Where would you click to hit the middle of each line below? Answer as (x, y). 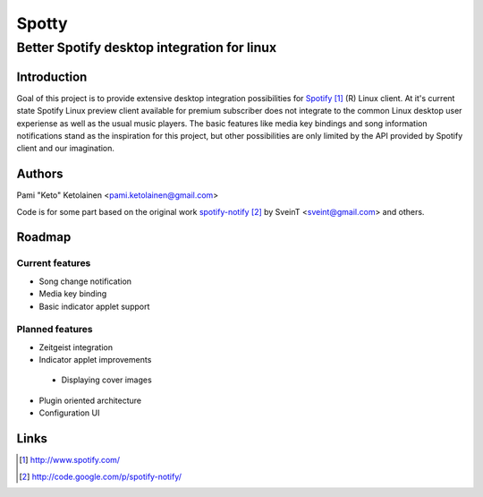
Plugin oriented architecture (90, 400)
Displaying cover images (106, 380)
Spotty (42, 23)
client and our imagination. (66, 149)
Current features (54, 263)
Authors (40, 174)
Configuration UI (69, 413)
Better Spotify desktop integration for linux (147, 47)
